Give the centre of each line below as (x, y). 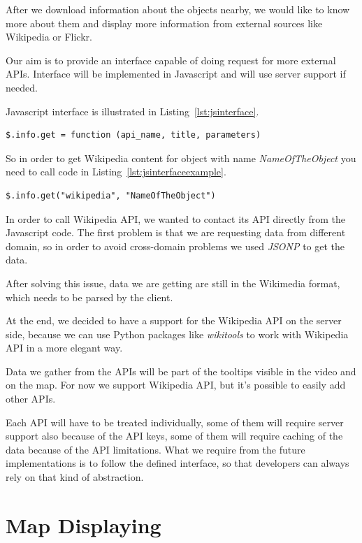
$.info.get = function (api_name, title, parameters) (133, 135)
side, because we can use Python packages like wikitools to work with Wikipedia (177, 334)
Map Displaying (84, 524)
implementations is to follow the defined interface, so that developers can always (178, 463)
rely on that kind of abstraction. (75, 477)
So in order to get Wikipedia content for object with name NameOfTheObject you (181, 158)
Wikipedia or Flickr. (49, 37)
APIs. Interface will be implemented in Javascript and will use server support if (176, 74)
